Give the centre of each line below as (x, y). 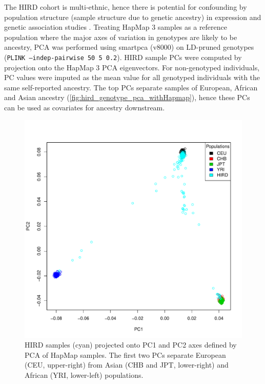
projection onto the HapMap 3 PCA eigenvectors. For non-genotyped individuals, (132, 67)
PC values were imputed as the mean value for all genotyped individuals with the (132, 77)
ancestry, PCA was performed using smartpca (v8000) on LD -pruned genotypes (129, 47)
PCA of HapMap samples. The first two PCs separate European (125, 354)
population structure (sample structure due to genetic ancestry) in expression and (133, 17)
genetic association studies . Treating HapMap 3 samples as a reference (116, 27)
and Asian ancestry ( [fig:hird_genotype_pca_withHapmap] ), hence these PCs (127, 97)
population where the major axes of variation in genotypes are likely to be (121, 37)
